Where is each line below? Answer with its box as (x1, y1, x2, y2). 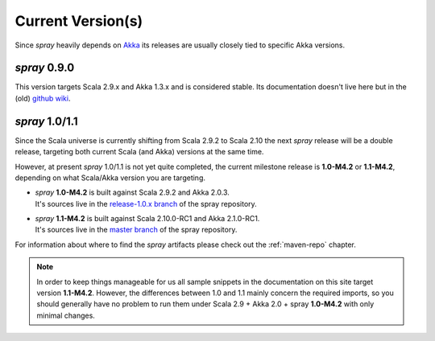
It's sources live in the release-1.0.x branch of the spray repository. (35, 199, 257, 208)
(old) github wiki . (14, 93, 71, 103)
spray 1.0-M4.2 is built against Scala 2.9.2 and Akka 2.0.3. (35, 187, 230, 197)
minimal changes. (36, 310, 96, 320)
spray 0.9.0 (14, 61, 75, 75)
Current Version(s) (14, 12, 143, 30)
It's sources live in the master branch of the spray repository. (35, 225, 238, 235)
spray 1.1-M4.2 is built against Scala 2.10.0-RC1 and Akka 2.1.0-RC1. (35, 214, 260, 224)
